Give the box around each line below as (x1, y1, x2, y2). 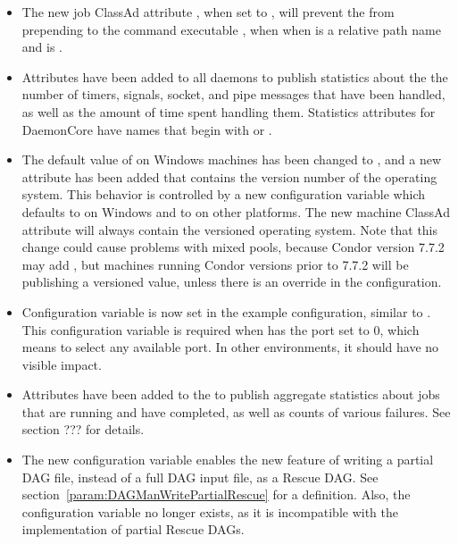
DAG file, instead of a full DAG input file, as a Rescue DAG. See (21, 467, 379, 486)
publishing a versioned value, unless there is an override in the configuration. (21, 272, 442, 291)
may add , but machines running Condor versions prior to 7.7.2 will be (21, 255, 409, 273)
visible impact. (21, 355, 102, 373)
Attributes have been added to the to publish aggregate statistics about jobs (21, 385, 440, 404)
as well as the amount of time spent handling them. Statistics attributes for (21, 102, 436, 121)
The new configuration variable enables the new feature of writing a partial (21, 450, 434, 469)
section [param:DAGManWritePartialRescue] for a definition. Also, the (21, 485, 411, 504)
